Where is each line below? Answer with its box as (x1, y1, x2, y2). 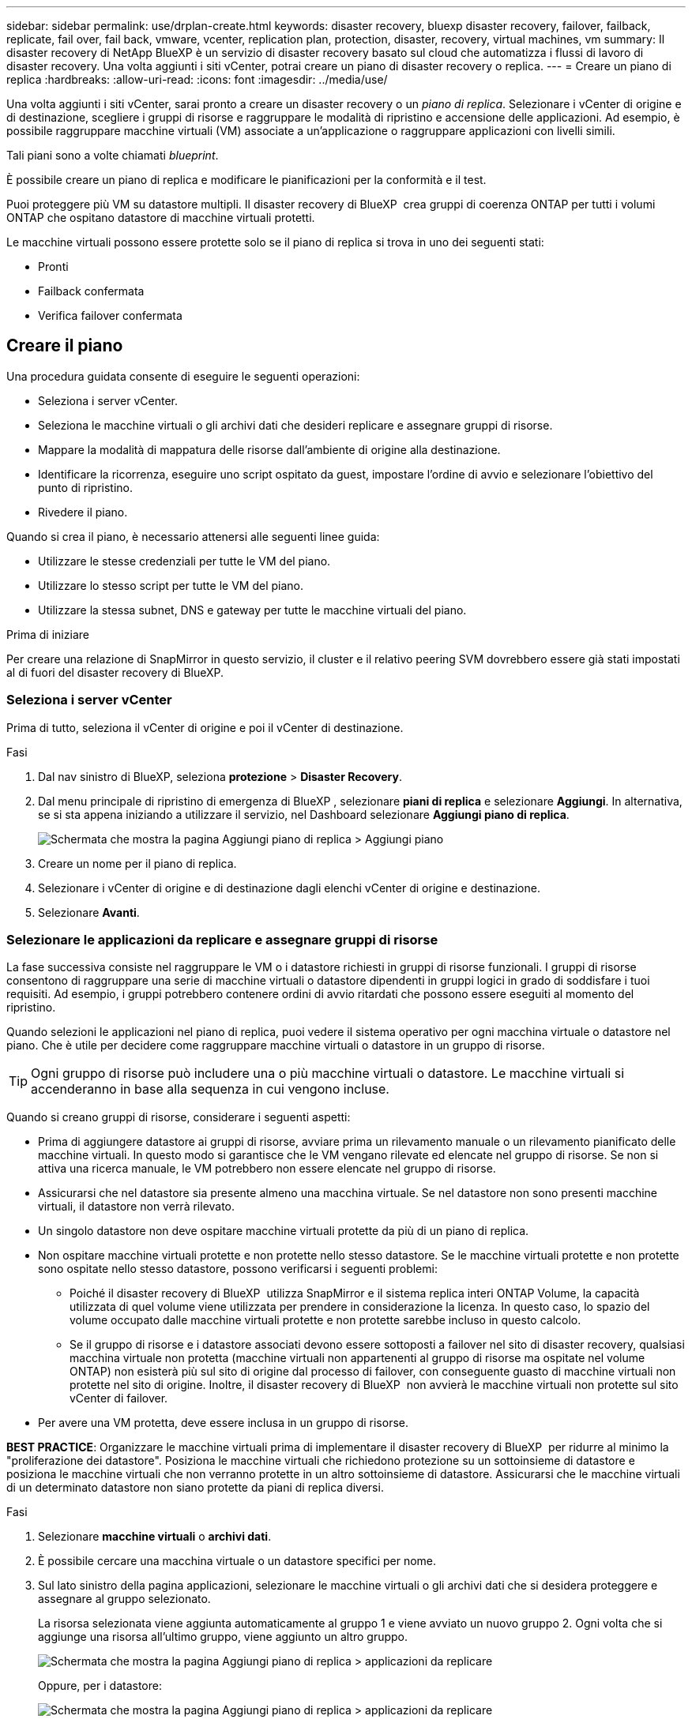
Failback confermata (38, 284, 145, 298)
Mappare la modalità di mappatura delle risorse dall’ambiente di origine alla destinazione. (38, 442, 501, 456)
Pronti (38, 260, 69, 273)
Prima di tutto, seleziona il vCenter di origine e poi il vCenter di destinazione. (6, 720, 404, 734)
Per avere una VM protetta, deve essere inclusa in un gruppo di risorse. (38, 1416, 408, 1430)
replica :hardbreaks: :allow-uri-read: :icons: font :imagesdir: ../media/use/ (6, 73, 388, 86)
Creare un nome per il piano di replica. (38, 856, 237, 870)
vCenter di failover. (70, 1391, 168, 1406)
